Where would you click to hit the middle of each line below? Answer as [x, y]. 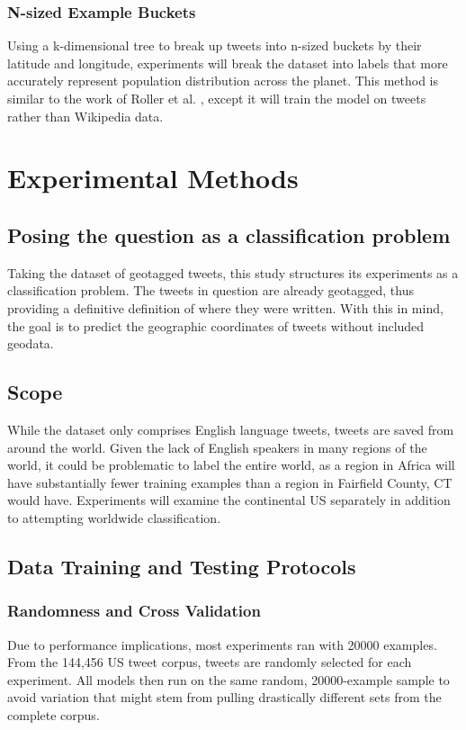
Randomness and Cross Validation [134, 611]
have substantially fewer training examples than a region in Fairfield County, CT [230, 482]
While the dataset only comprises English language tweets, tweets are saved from [231, 429]
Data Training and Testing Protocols [182, 566]
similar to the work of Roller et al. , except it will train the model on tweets [217, 98]
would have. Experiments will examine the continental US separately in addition [229, 500]
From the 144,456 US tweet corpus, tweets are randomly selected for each [210, 662]
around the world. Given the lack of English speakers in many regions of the [217, 447]
